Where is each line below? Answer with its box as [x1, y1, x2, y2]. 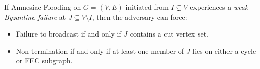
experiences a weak [190, 2, 248, 12]
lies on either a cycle [192, 45, 256, 56]
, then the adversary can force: [92, 11, 187, 22]
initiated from [125, 2, 169, 12]
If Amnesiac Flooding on [4, 2, 81, 12]
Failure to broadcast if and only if [16, 28, 121, 39]
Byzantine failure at [4, 11, 66, 22]
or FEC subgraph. [16, 55, 73, 66]
